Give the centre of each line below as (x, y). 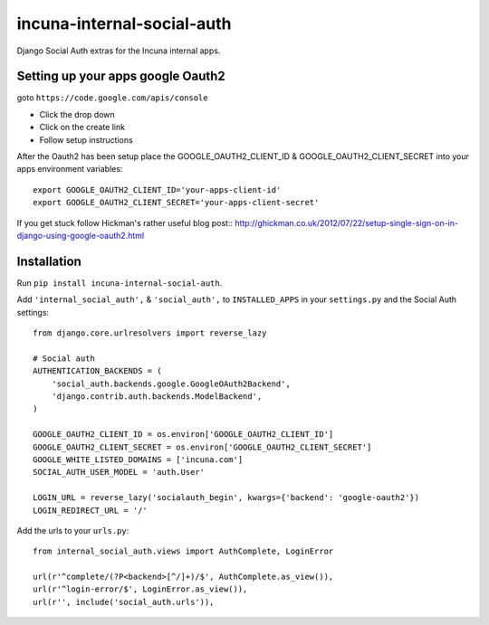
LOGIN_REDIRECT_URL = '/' (91, 510)
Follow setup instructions (86, 139)
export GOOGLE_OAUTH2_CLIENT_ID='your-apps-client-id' (157, 189)
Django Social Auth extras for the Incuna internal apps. (119, 51)
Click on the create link (82, 128)
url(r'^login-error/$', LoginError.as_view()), (140, 589)
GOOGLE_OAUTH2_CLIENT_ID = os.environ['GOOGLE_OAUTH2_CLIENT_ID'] (183, 435)
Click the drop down (77, 114)
